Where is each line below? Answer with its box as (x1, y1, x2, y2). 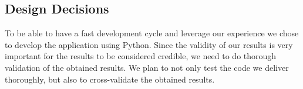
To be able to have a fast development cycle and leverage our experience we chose (5, 27, 299, 39)
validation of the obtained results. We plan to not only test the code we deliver (5, 61, 289, 73)
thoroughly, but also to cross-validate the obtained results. (5, 73, 215, 85)
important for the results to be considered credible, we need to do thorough (5, 50, 277, 62)
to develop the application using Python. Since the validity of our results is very (5, 38, 293, 50)
